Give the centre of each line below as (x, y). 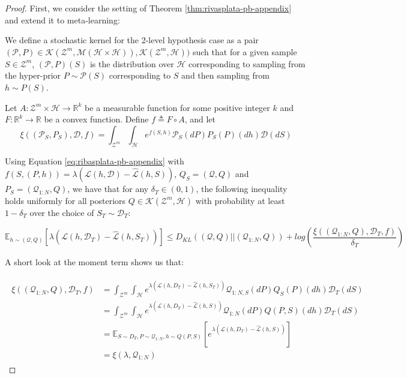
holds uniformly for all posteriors (65, 200)
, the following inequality (242, 189)
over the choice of (62, 212)
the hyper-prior (33, 75)
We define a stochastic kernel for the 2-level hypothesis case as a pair (132, 40)
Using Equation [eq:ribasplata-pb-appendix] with (95, 160)
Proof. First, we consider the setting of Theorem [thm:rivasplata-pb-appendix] (148, 8)
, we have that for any (108, 189)
